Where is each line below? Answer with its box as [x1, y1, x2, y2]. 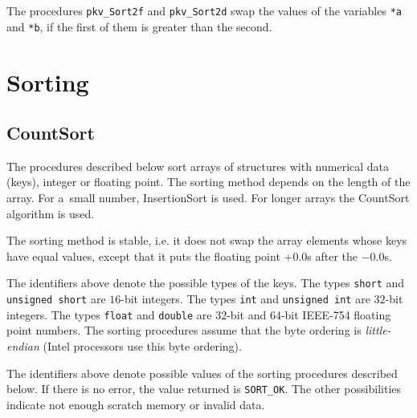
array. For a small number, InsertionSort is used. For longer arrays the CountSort [6, 189, 410, 206]
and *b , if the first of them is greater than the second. [6, 18, 272, 34]
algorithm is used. [6, 205, 95, 221]
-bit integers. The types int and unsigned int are [121, 290, 370, 307]
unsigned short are [6, 290, 106, 307]
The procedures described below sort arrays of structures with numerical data [6, 157, 390, 174]
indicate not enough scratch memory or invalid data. [6, 396, 265, 412]
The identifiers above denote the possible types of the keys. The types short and [6, 274, 405, 291]
